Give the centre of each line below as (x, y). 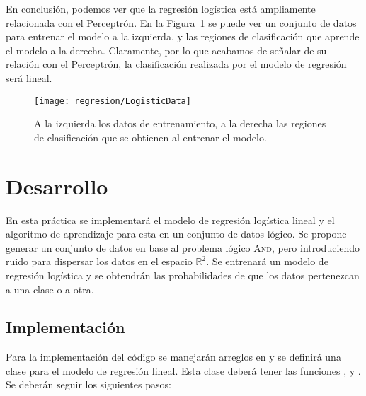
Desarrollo (57, 186)
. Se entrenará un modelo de (267, 261)
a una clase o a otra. (50, 289)
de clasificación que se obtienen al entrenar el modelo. (150, 137)
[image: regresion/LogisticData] (113, 101)
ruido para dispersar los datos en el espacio (99, 261)
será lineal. (29, 77)
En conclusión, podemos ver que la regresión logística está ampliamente (161, 8)
